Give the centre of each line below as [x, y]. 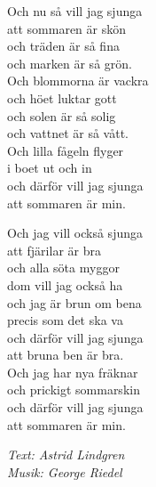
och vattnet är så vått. [68, 133]
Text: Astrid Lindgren [66, 455]
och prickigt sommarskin [74, 390]
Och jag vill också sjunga [75, 233]
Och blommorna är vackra [78, 81]
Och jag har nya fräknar [73, 372]
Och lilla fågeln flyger [66, 150]
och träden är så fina [63, 46]
